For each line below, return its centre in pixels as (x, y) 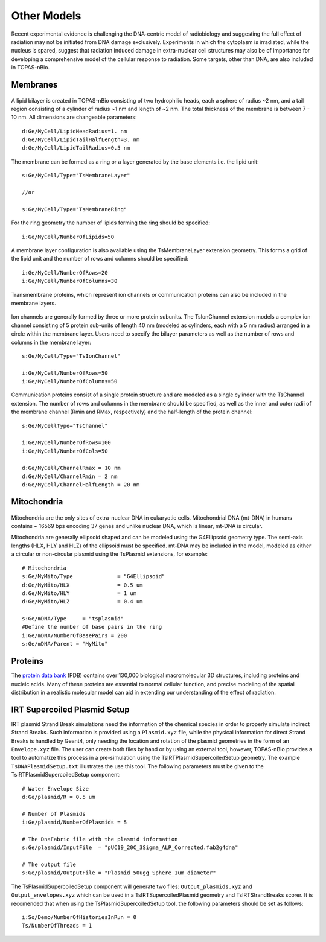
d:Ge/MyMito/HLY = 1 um (79, 593)
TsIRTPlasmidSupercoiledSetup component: (66, 775)
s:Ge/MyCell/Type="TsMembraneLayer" (76, 176)
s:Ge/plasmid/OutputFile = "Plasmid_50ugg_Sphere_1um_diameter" (119, 873)
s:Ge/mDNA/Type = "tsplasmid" (73, 619)
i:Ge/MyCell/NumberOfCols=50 (65, 451)
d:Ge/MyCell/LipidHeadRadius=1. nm (75, 131)
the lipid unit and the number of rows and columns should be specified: (100, 259)
